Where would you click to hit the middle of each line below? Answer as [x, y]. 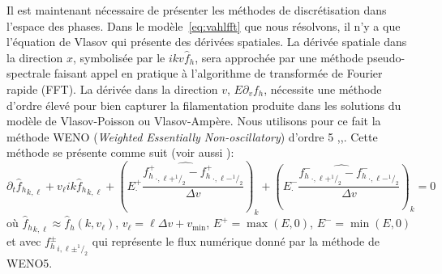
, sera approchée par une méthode [279, 57]
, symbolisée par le [119, 57]
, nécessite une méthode [323, 89]
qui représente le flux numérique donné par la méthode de [236, 241]
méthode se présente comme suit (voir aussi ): [120, 152]
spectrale [29, 73]
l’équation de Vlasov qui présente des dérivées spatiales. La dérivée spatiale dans [207, 42]
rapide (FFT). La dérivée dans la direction [112, 89]
